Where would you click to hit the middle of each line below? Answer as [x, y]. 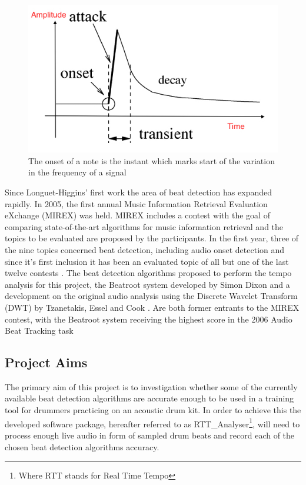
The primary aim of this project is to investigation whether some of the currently [151, 386]
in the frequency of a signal [77, 172]
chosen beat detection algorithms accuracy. [82, 446]
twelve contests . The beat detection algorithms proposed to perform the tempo [148, 273]
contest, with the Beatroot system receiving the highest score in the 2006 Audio [149, 319]
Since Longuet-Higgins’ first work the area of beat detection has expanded [138, 192]
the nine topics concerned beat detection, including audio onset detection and [145, 249]
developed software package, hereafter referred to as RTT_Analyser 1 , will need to [152, 423]
